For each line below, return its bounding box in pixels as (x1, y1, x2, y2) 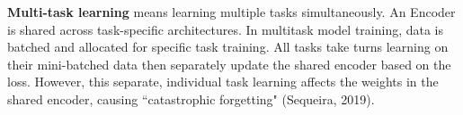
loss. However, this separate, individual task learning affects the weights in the (7, 72, 439, 91)
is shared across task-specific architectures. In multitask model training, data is (7, 20, 444, 38)
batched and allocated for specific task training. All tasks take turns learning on (7, 37, 449, 56)
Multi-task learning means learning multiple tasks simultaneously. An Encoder (7, 3, 456, 21)
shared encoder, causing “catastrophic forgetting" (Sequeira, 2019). (7, 89, 375, 108)
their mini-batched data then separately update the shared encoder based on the (7, 54, 451, 73)
